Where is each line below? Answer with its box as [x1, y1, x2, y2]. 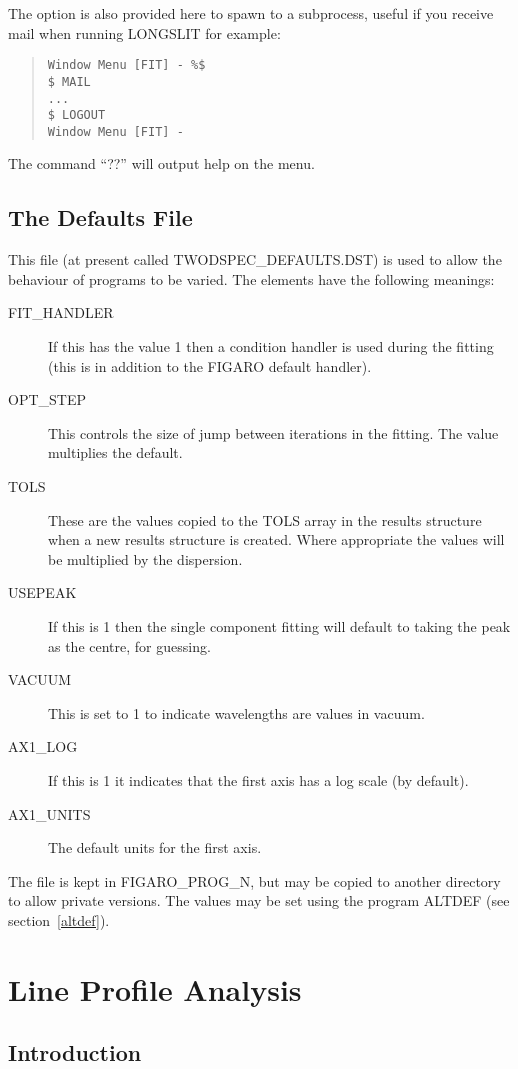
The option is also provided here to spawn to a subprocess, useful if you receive [8, 3, 494, 23]
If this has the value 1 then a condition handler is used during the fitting [48, 336, 494, 357]
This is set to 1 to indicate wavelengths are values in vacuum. [48, 702, 425, 723]
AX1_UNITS [8, 803, 91, 824]
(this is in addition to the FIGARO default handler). [48, 355, 372, 376]
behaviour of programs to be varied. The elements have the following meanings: [8, 268, 495, 289]
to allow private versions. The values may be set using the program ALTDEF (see [8, 890, 510, 911]
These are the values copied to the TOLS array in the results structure [48, 509, 482, 530]
